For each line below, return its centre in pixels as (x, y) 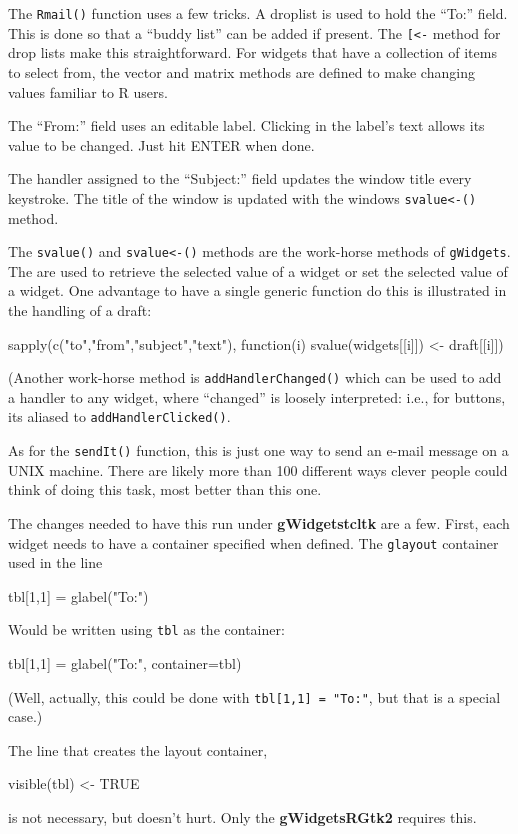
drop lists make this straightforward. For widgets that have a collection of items (252, 52)
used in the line (55, 562)
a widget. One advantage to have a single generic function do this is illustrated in (257, 290)
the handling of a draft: (80, 309)
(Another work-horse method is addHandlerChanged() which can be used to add (255, 377)
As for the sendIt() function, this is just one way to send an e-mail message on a (258, 450)
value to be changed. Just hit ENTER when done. (161, 144)
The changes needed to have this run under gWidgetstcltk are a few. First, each (259, 522)
